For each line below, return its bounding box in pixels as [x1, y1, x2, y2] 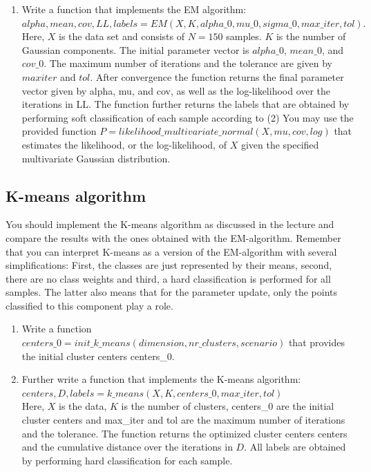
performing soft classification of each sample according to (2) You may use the [21, 110, 354, 124]
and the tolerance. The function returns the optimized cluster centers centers [21, 426, 348, 440]
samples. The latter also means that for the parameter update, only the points [6, 285, 338, 299]
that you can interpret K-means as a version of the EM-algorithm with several [6, 244, 337, 258]
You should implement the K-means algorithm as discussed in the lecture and [6, 217, 334, 232]
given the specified [240, 137, 319, 151]
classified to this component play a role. [6, 298, 173, 312]
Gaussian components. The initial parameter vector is [21, 42, 249, 57]
